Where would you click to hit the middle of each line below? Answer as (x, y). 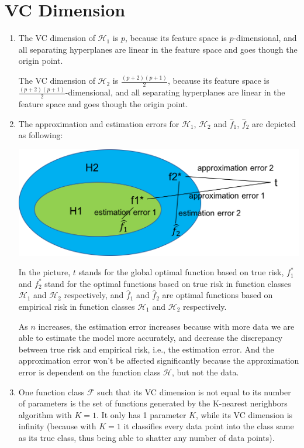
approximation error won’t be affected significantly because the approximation (159, 360)
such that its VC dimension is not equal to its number (194, 391)
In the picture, (44, 272)
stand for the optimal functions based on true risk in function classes (168, 283)
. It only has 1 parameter (141, 414)
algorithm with (45, 414)
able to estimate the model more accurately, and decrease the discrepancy (151, 338)
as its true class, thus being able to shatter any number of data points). (146, 437)
